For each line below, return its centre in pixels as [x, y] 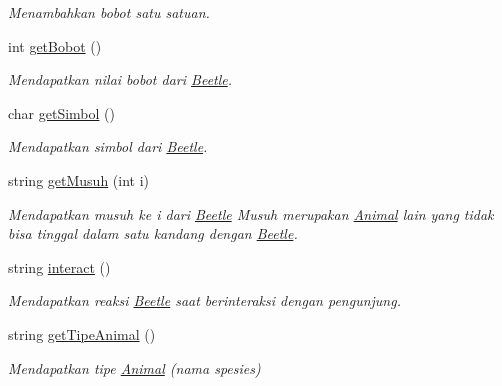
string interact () [59, 266]
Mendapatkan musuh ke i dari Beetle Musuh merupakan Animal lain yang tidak [251, 213]
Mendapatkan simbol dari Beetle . [108, 146]
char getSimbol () [62, 112]
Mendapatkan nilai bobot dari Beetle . [120, 79]
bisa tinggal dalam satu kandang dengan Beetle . [153, 233]
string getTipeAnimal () [82, 333]
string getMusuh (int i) [79, 179]
